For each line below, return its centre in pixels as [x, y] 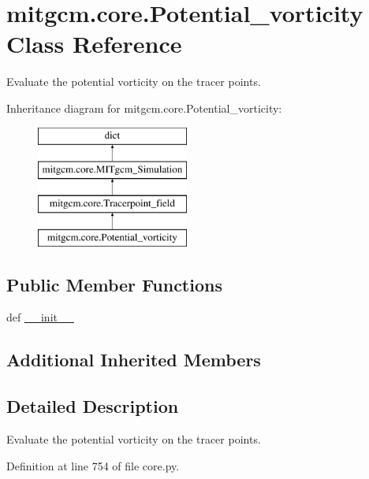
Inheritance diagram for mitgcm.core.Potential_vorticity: [144, 108]
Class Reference [94, 44]
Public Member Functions [114, 284]
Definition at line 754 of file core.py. [93, 465]
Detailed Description [93, 406]
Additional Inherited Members [134, 360]
